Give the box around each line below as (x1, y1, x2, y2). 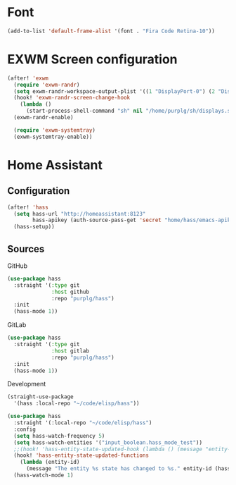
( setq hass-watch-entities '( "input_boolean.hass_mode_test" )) (13, 438, 202, 446)
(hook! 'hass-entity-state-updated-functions (13, 452, 150, 459)
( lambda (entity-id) (20, 459, 80, 466)
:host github (51, 288, 90, 295)
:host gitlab (51, 347, 90, 355)
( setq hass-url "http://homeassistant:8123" (13, 210, 146, 217)
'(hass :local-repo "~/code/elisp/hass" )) (13, 400, 140, 407)
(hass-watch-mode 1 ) (13, 472, 74, 479)
